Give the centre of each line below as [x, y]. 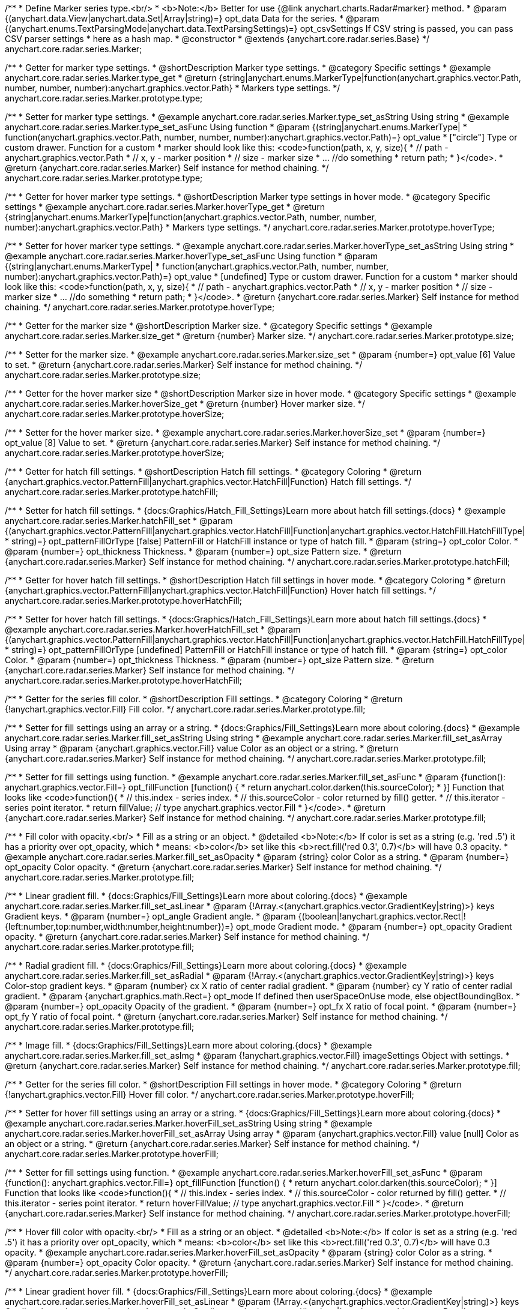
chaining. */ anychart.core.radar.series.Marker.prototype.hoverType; [140, 307]
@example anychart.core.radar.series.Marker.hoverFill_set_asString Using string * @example [189, 1123]
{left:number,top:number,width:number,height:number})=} [119, 926]
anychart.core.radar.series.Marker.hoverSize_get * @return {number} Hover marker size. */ [185, 404]
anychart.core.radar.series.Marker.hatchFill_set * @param [119, 521]
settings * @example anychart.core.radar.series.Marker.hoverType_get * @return [165, 207]
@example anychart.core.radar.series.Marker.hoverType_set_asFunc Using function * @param [192, 256]
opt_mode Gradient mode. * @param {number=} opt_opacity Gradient [374, 926]
